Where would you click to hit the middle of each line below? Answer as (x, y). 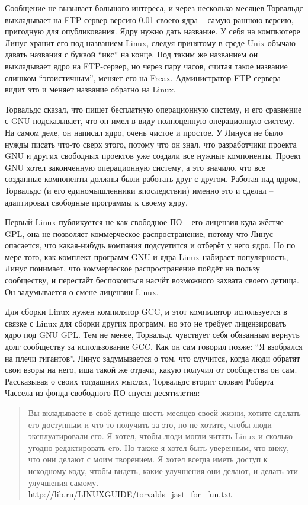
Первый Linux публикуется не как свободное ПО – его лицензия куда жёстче (144, 222)
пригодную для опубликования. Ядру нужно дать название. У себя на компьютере (153, 31)
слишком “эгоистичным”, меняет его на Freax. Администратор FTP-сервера (143, 77)
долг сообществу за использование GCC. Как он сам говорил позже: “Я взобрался (154, 346)
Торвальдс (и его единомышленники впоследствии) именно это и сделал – (139, 190)
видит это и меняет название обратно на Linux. (90, 89)
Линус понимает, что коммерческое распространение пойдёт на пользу (132, 268)
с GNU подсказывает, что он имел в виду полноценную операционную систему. (150, 121)
